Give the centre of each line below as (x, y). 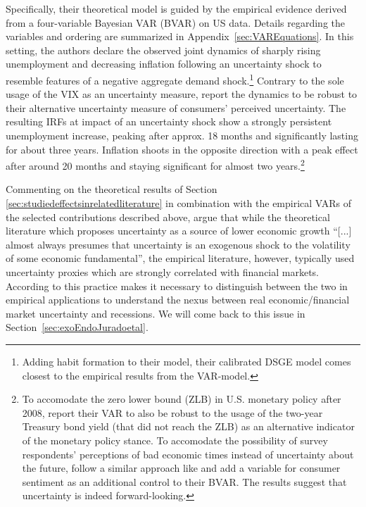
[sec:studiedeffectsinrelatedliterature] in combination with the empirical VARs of (179, 203)
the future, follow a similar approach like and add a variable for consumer (181, 468)
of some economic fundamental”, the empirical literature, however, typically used (180, 258)
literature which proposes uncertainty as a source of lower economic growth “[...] (179, 231)
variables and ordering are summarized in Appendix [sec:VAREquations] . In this (180, 36)
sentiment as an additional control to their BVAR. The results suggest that (184, 481)
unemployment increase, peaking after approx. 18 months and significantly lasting (182, 135)
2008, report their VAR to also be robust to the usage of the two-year (172, 412)
